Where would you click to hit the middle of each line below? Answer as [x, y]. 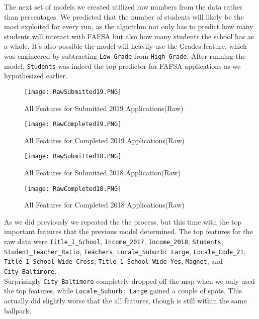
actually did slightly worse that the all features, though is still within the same [125, 300]
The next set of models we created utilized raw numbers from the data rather [123, 7]
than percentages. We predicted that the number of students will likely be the [124, 16]
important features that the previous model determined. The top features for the [128, 231]
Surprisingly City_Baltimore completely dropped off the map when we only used [129, 281]
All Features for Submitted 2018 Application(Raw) [102, 173]
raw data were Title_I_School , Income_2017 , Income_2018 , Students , [114, 241]
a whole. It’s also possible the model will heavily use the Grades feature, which [125, 46]
